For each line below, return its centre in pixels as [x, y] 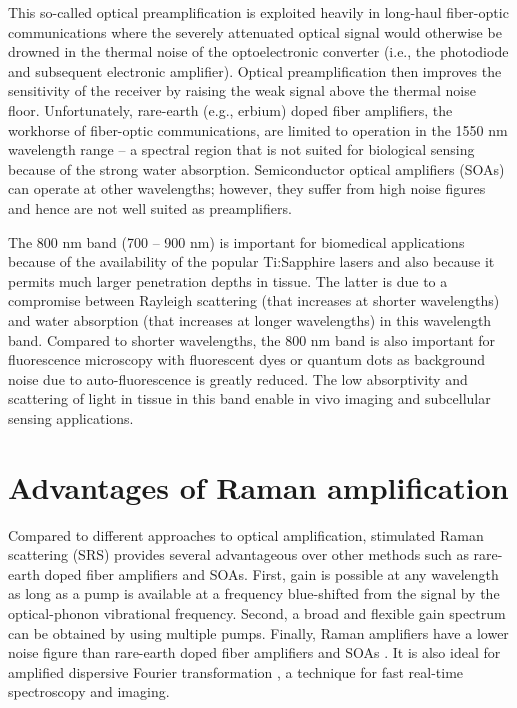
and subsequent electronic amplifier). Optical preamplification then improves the [255, 70]
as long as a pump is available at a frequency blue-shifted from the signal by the [254, 593]
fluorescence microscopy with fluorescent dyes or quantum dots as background [247, 359]
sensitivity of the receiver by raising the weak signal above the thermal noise [242, 90]
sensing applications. [71, 417]
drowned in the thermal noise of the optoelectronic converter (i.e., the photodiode [258, 51]
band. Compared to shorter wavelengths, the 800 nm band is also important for [252, 339]
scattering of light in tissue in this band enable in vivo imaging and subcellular [249, 398]
